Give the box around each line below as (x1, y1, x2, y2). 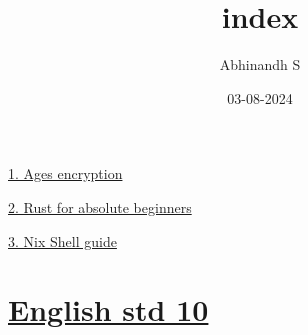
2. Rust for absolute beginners (8, 196, 192, 217)
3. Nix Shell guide (8, 230, 117, 251)
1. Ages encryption (8, 163, 123, 184)
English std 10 (8, 289, 209, 330)
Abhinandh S (219, 54, 301, 75)
